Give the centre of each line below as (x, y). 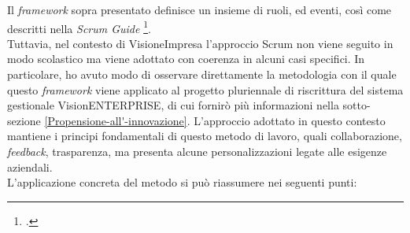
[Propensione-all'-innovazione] (116, 120)
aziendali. (30, 166)
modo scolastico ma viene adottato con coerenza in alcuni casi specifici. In (186, 59)
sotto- (356, 105)
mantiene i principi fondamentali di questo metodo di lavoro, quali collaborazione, (205, 136)
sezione (24, 120)
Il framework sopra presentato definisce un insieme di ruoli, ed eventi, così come (199, 9)
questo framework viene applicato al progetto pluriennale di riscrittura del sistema (205, 89)
